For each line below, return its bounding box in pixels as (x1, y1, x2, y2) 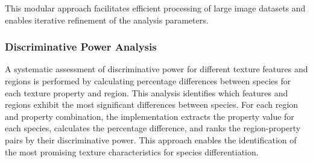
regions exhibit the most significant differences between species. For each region (5, 98, 299, 111)
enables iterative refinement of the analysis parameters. (5, 13, 209, 26)
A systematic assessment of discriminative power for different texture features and (5, 63, 308, 75)
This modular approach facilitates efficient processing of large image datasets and (5, 2, 306, 14)
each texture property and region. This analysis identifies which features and (5, 86, 288, 99)
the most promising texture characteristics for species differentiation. (5, 145, 259, 158)
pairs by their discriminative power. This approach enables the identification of (5, 133, 297, 146)
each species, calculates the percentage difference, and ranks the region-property (5, 122, 301, 134)
